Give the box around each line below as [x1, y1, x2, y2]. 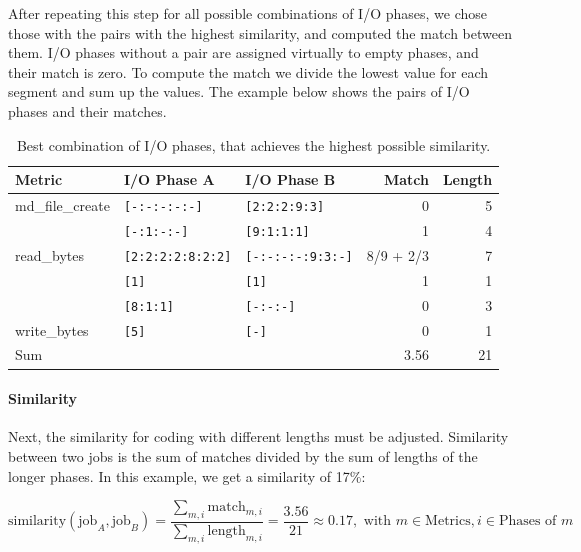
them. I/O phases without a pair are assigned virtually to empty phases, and [8, 42, 479, 63]
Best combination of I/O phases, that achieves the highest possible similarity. [16, 134, 491, 155]
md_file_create [15, 195, 110, 216]
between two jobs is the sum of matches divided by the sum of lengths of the [8, 445, 478, 466]
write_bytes [15, 319, 89, 340]
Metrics [425, 514, 471, 529]
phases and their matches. [8, 100, 167, 121]
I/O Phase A [123, 169, 215, 190]
